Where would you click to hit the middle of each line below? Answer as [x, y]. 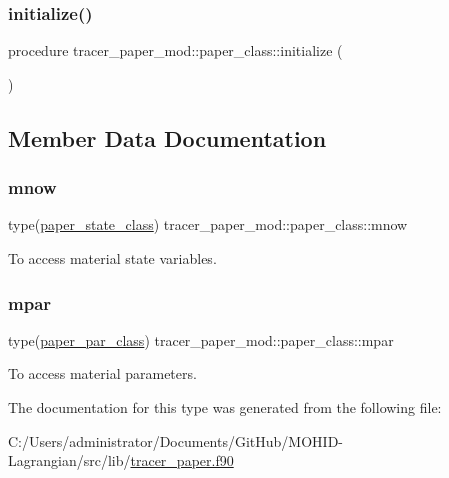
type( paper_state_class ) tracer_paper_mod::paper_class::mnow [208, 224]
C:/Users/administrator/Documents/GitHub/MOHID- [175, 440]
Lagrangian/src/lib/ [69, 460]
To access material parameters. [102, 373]
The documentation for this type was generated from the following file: [225, 407]
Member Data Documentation [167, 137]
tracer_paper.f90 [182, 460]
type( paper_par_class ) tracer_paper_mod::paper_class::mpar [201, 339]
